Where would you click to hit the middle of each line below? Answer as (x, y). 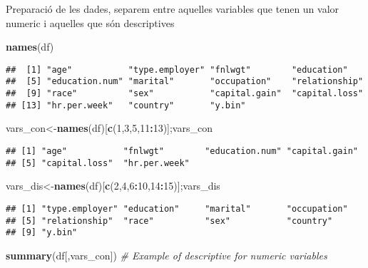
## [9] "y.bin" (42, 233)
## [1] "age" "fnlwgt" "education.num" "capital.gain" (182, 151)
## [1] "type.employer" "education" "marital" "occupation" (177, 208)
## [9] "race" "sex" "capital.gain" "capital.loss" (185, 94)
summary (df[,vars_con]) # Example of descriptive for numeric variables (167, 255)
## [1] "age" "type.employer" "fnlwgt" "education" (177, 69)
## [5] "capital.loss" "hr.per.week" (98, 163)
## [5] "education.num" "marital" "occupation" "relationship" (185, 82)
